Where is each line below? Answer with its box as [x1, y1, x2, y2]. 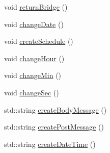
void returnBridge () [4, 2, 68, 12]
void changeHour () [4, 53, 65, 63]
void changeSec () [4, 87, 59, 97]
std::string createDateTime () [4, 138, 96, 149]
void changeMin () [4, 70, 62, 81]
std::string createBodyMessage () [4, 104, 107, 115]
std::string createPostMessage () [4, 121, 104, 132]
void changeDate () [4, 18, 64, 29]
